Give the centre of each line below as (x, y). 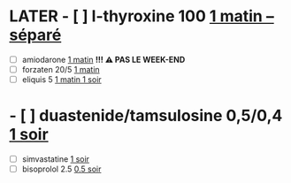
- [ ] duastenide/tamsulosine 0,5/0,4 (146, 116)
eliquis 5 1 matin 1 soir (61, 80)
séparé (35, 35)
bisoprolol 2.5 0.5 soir (61, 169)
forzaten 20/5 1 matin (61, 69)
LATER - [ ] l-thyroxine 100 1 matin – (142, 16)
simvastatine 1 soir (56, 159)
